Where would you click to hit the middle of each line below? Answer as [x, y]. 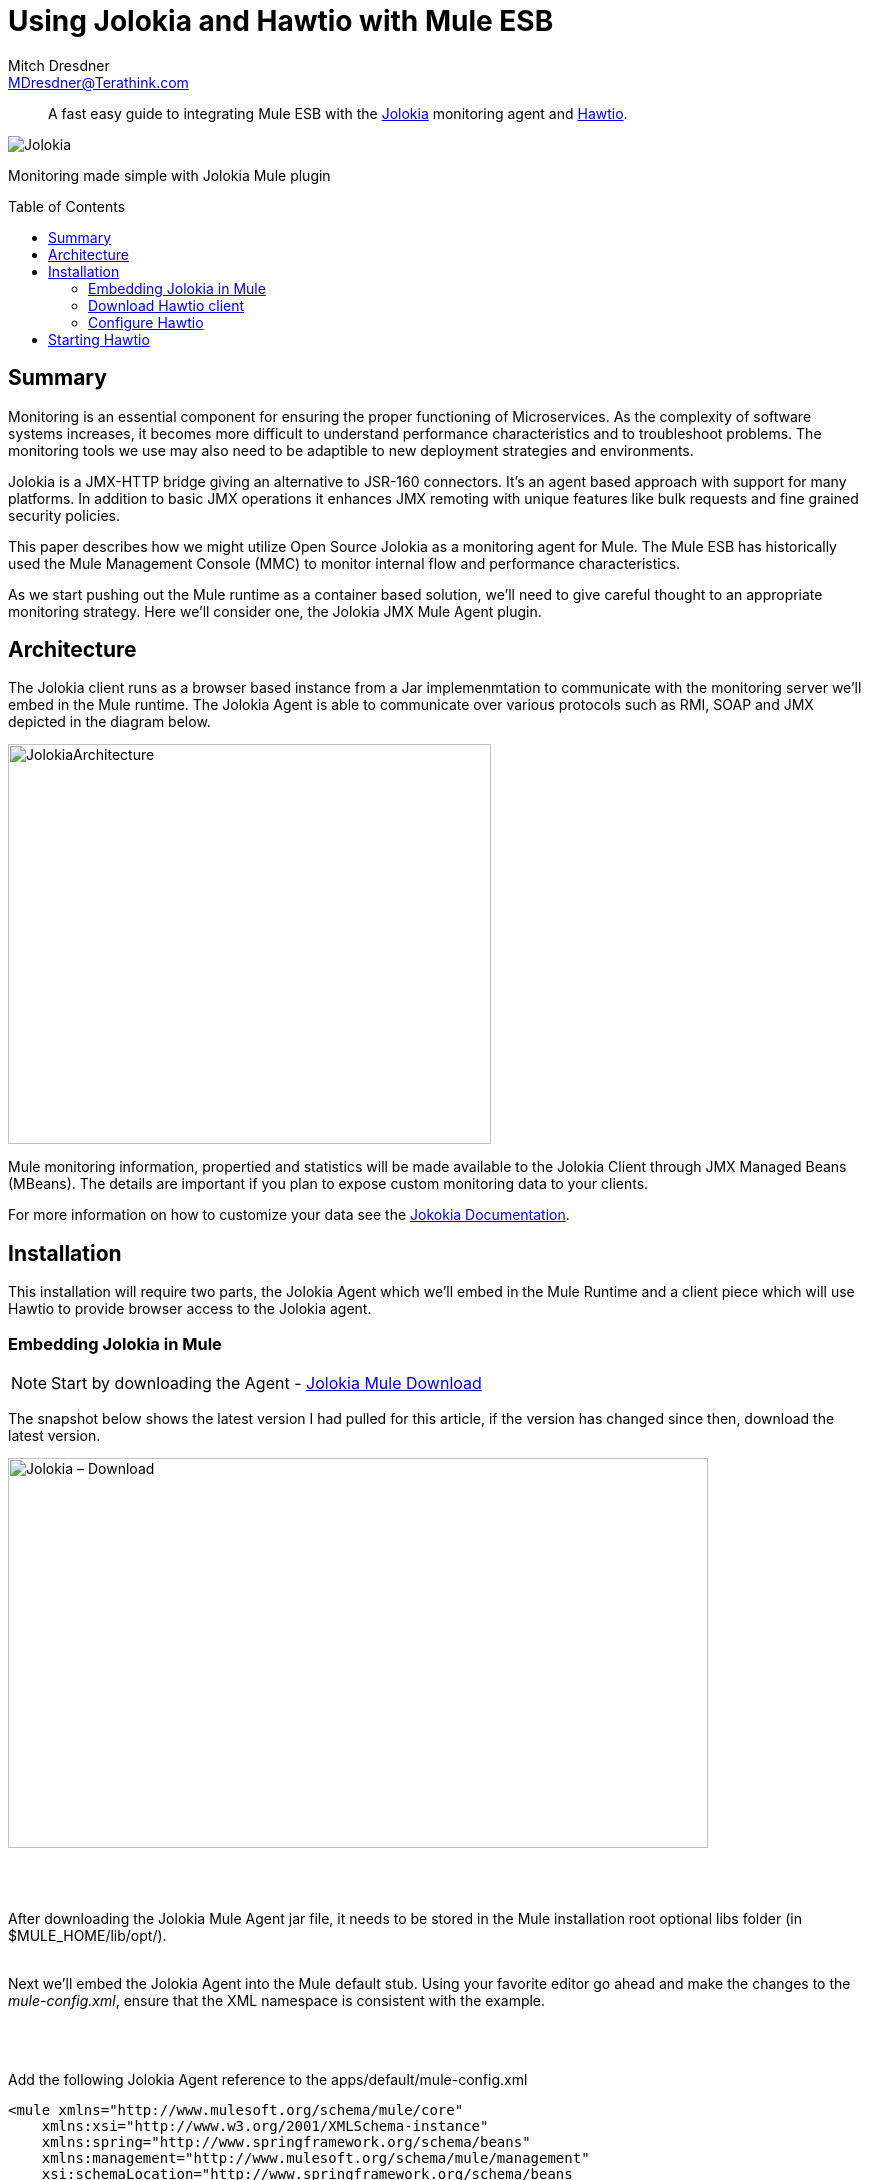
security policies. [64, 515]
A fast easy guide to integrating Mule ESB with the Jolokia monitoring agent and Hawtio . [338, 113]
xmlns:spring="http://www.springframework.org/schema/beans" [286, 2142]
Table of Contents [67, 206]
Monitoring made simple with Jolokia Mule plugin [169, 175]
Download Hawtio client [166, 305]
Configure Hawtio [146, 322]
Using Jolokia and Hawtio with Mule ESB [281, 21]
